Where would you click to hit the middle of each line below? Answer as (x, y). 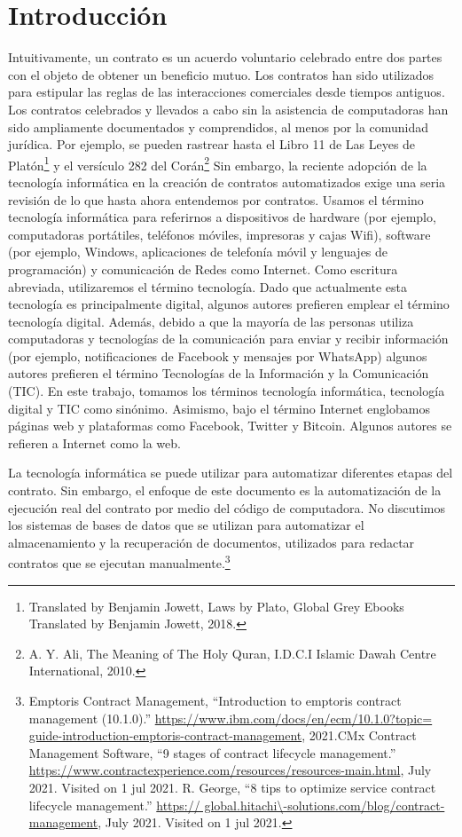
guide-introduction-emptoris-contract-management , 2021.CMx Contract (223, 735)
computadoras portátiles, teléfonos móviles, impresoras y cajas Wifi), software (219, 234)
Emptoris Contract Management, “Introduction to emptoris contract (215, 701)
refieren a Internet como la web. (94, 442)
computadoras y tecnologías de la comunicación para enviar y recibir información (228, 339)
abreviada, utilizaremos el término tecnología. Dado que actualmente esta (208, 286)
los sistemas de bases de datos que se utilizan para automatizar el (186, 525)
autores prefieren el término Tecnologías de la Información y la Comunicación (219, 373)
